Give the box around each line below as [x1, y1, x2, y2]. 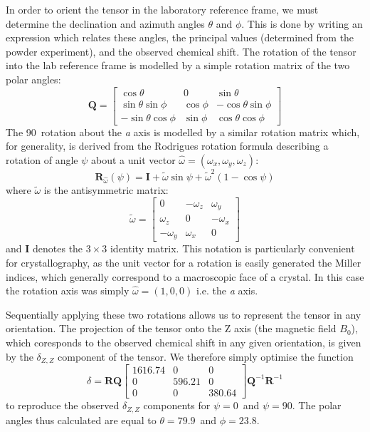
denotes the [33, 241, 83, 256]
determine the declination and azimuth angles [6, 16, 205, 31]
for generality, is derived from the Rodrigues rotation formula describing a [6, 138, 329, 153]
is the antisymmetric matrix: [43, 182, 169, 197]
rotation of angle [6, 152, 78, 167]
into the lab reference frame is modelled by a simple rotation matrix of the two [6, 58, 350, 73]
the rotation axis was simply [6, 283, 129, 298]
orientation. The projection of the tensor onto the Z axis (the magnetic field [6, 321, 337, 336]
